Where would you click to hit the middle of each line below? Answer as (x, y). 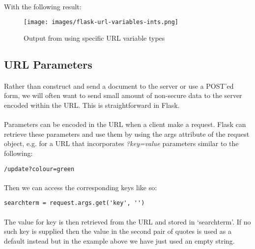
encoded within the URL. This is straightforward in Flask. (92, 105)
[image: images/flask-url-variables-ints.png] (101, 22)
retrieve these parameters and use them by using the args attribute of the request (127, 134)
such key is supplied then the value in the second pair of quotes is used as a (118, 231)
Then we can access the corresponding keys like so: (81, 187)
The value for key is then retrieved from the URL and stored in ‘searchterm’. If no (127, 221)
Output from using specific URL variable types (94, 37)
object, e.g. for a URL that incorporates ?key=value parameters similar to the (121, 143)
